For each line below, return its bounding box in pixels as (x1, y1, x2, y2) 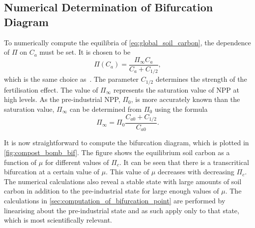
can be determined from (69, 103, 142, 114)
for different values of (45, 157, 109, 167)
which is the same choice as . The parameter (4, 74, 139, 84)
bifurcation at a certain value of (4, 166, 100, 177)
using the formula (154, 103, 208, 114)
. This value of (106, 166, 149, 177)
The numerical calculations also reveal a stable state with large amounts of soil (4, 176, 242, 186)
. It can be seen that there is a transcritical (119, 157, 249, 167)
